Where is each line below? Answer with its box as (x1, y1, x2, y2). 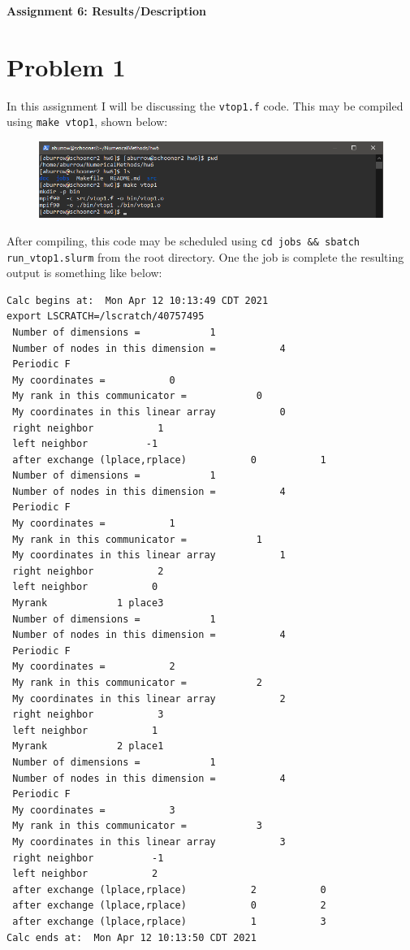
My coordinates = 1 (12, 518, 175, 530)
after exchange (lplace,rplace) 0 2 (12, 900, 326, 912)
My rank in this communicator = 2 (12, 677, 262, 688)
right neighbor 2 (12, 565, 164, 577)
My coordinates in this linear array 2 (12, 692, 286, 705)
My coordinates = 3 (12, 804, 175, 816)
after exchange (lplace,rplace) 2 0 (12, 883, 326, 896)
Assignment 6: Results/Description (6, 2, 207, 19)
